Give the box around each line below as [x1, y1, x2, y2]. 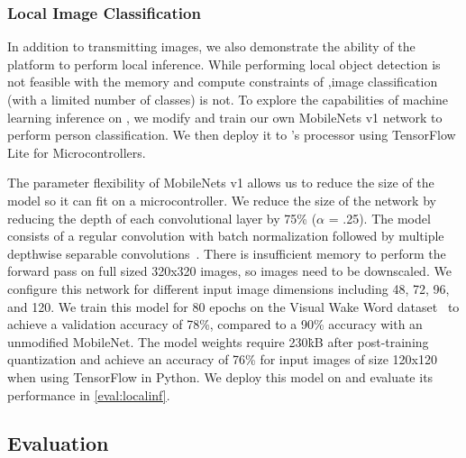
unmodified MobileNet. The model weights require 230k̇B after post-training [7, 332, 429, 351]
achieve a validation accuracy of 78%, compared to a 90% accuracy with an [7, 315, 423, 334]
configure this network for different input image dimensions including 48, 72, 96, [7, 279, 450, 298]
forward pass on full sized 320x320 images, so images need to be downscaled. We [7, 261, 452, 280]
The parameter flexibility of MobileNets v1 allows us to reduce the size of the [7, 173, 434, 192]
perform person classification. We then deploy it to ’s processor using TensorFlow [7, 125, 456, 144]
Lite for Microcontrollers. [7, 142, 146, 161]
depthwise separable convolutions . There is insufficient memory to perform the [7, 243, 446, 262]
